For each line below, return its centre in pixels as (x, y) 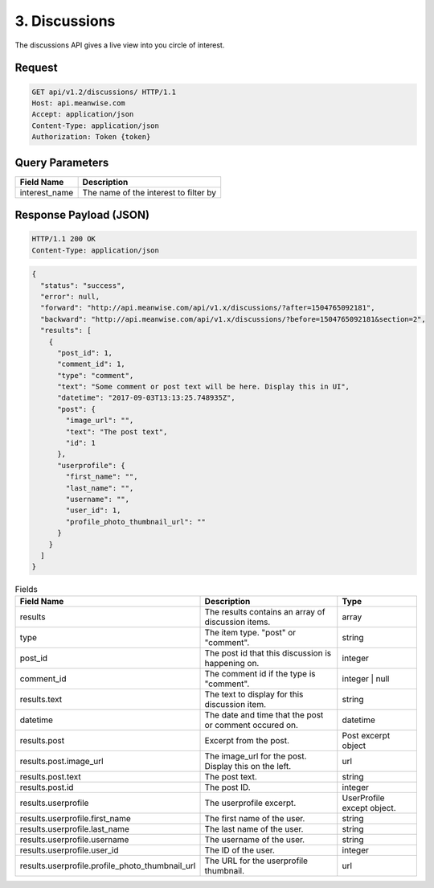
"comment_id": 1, (92, 364)
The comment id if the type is (260, 673)
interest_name (47, 192)
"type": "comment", (96, 375)
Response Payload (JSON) (82, 215)
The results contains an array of (265, 611)
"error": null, (70, 296)
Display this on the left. (248, 766)
